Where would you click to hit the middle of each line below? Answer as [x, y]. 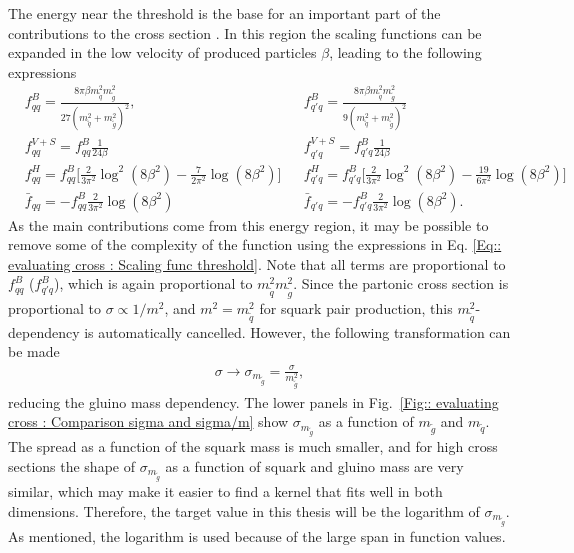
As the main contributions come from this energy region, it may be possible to [248, 224]
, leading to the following [405, 52]
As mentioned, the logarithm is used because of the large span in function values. [257, 535]
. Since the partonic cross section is [401, 283]
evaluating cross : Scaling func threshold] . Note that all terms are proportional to [257, 263]
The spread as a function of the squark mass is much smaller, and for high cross [253, 446]
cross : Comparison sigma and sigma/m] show [148, 421]
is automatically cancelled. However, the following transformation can [297, 331]
